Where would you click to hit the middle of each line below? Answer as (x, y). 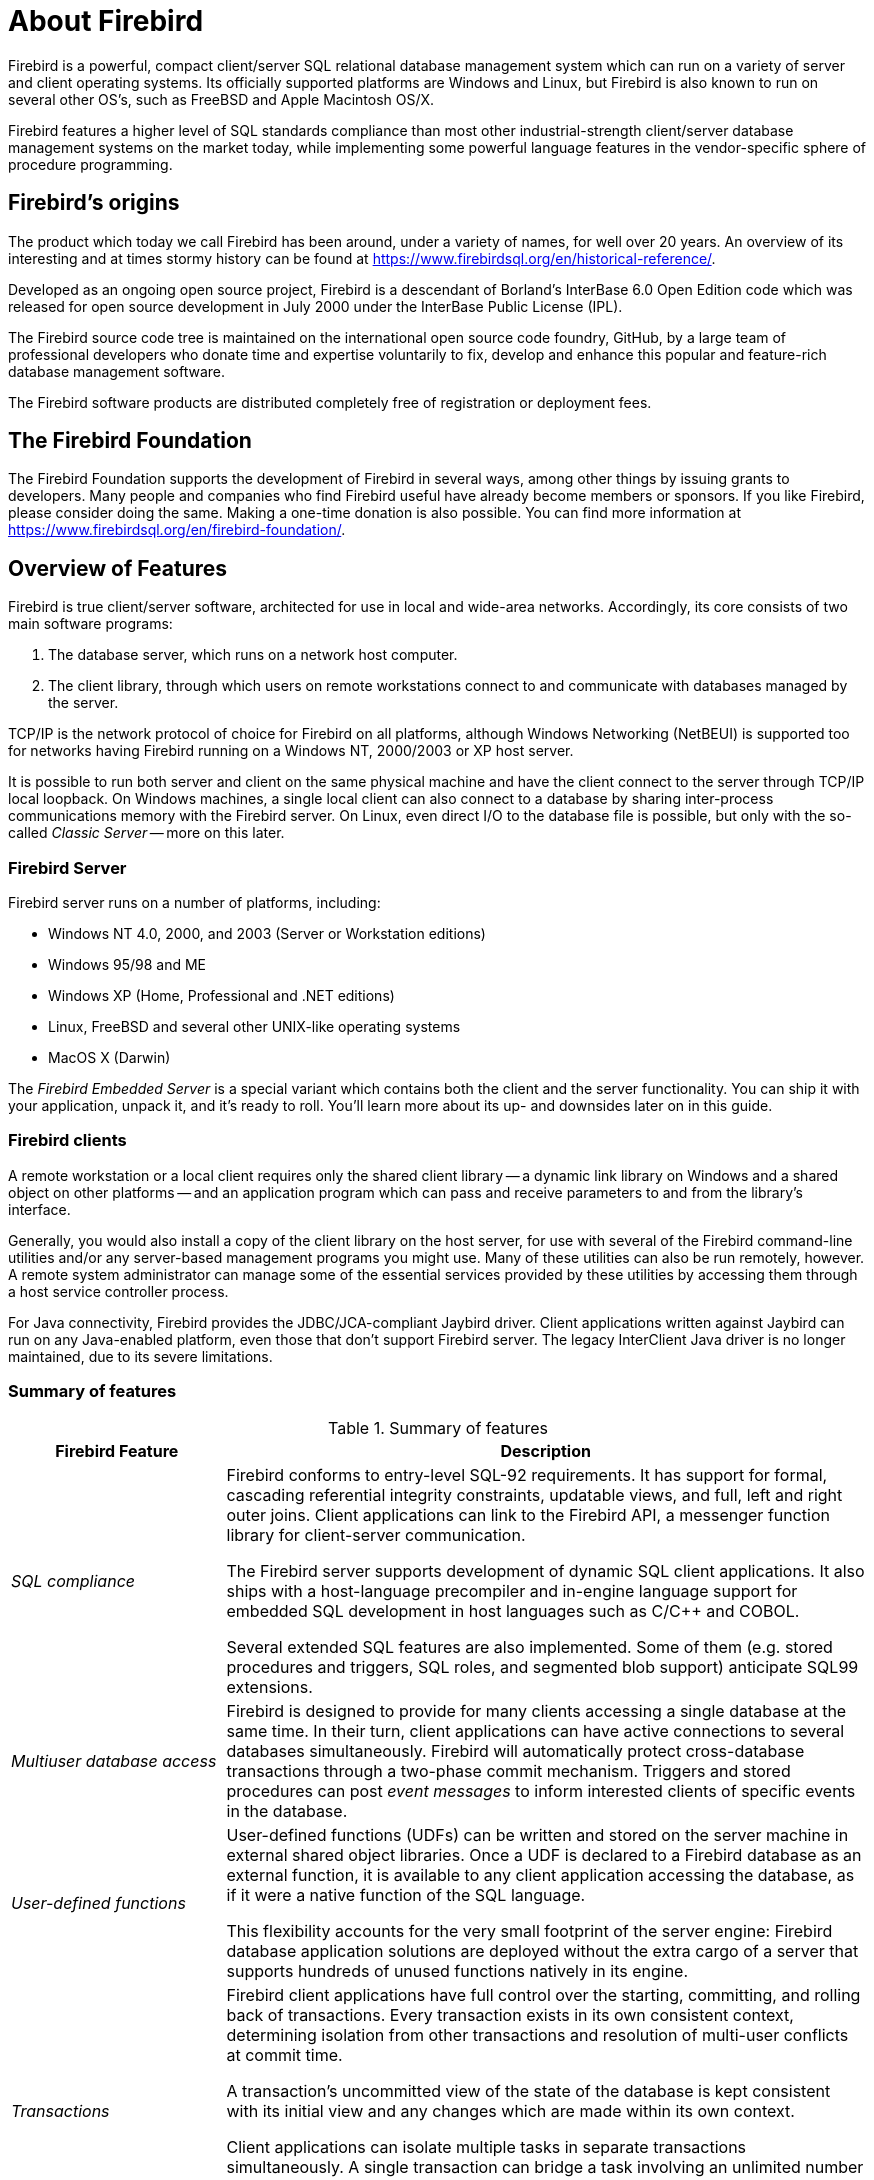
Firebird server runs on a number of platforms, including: (194, 903)
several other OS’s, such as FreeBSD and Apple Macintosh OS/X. (221, 99)
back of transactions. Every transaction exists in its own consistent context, (510, 2014)
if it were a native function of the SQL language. (406, 1894)
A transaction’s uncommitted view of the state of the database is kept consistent (528, 2090)
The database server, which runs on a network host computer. (253, 655)
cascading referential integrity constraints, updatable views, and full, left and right (534, 1494)
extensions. (269, 1686)
